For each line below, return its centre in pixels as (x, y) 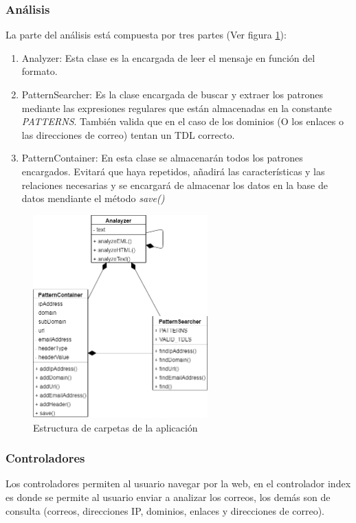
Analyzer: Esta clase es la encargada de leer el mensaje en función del (168, 57)
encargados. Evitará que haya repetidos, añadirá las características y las (173, 171)
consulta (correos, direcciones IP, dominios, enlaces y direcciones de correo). (165, 510)
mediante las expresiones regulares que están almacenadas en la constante (177, 108)
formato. (40, 71)
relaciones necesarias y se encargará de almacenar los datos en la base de (175, 185)
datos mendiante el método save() (93, 198)
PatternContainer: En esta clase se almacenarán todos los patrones (162, 158)
